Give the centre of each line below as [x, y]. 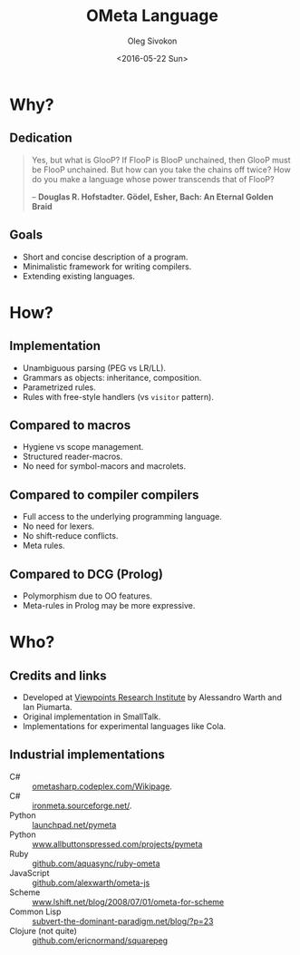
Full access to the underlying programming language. [122, 517]
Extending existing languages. [79, 276]
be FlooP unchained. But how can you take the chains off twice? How [161, 170]
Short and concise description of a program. [105, 257]
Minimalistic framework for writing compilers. [107, 266]
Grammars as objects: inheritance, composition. [112, 377]
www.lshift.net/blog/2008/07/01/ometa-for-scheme [128, 901]
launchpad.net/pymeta [74, 824]
